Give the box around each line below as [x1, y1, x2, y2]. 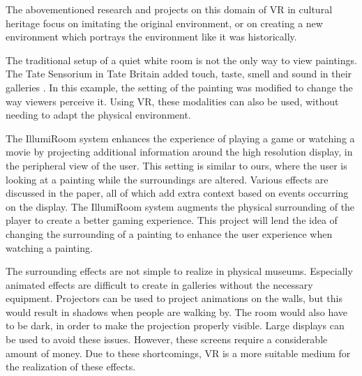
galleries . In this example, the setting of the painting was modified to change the [6, 80, 353, 94]
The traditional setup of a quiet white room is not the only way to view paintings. [6, 52, 357, 67]
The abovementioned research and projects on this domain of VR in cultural [6, 2, 333, 16]
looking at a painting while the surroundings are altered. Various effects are [6, 172, 329, 186]
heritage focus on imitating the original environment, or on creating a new [6, 15, 323, 30]
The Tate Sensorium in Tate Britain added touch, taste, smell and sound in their [6, 66, 352, 81]
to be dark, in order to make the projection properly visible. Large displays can [6, 318, 345, 333]
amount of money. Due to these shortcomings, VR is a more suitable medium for [6, 345, 351, 360]
